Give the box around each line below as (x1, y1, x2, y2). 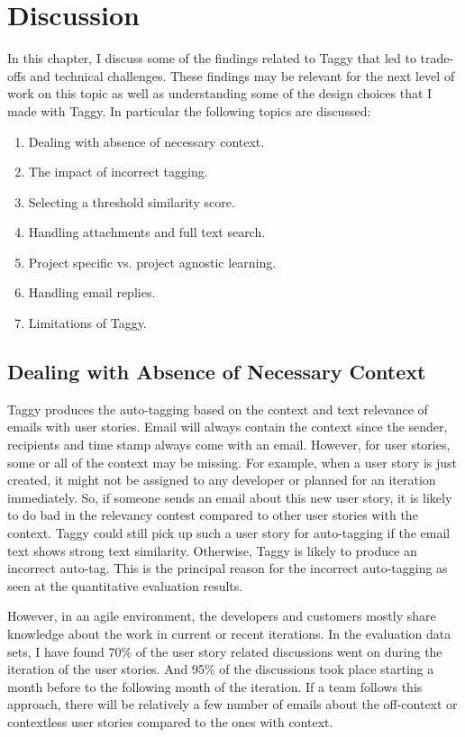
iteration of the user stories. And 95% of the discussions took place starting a (7, 660, 434, 678)
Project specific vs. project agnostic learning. (28, 252, 277, 271)
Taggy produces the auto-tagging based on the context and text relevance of (7, 399, 428, 418)
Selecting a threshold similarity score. (28, 192, 235, 211)
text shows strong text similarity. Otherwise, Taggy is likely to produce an (7, 541, 417, 560)
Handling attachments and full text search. (28, 223, 266, 241)
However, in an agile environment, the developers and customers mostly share (7, 606, 436, 625)
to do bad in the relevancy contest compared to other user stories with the (7, 505, 418, 524)
